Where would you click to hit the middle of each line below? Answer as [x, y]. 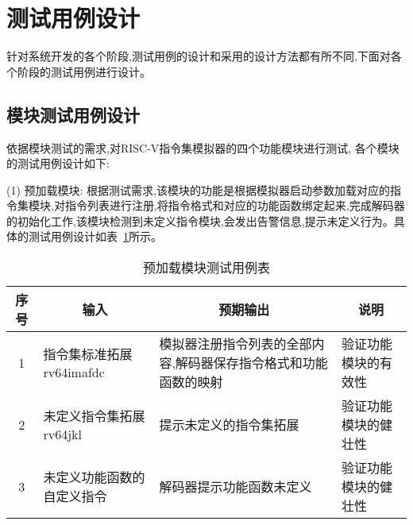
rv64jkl [62, 434]
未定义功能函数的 [94, 477]
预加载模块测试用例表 [206, 268]
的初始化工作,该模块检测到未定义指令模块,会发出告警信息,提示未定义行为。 [200, 220]
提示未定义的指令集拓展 [229, 425]
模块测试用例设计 [73, 114]
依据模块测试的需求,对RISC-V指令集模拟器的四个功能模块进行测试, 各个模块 [203, 147]
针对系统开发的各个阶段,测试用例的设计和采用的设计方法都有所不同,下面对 [199, 56]
